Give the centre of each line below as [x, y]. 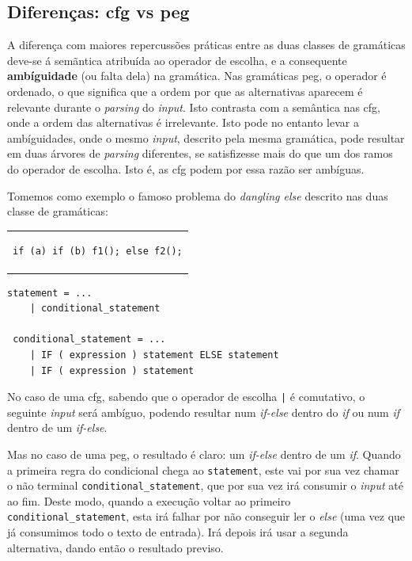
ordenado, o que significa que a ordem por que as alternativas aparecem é [185, 91]
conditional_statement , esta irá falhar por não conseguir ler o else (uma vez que [206, 516]
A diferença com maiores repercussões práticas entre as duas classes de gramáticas [206, 45]
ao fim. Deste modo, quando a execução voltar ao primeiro [149, 500]
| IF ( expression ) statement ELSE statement [154, 355]
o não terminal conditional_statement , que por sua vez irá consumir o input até [206, 485]
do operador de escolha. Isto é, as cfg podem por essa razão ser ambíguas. [186, 168]
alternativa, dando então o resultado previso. [115, 547]
